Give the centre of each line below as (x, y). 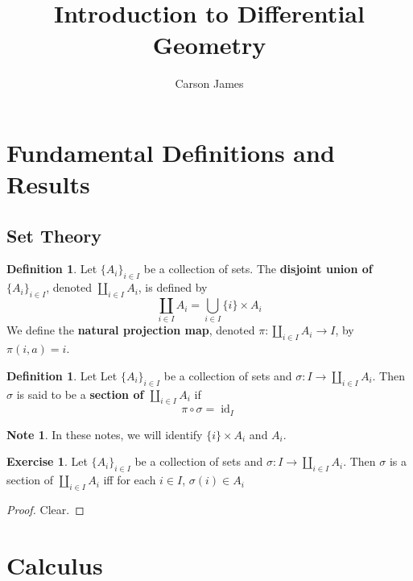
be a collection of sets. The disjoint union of (258, 269)
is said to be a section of (80, 394)
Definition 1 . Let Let (62, 375)
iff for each (130, 480)
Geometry (209, 45)
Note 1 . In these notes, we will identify (105, 434)
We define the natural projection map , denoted (131, 330)
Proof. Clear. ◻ (45, 510)
